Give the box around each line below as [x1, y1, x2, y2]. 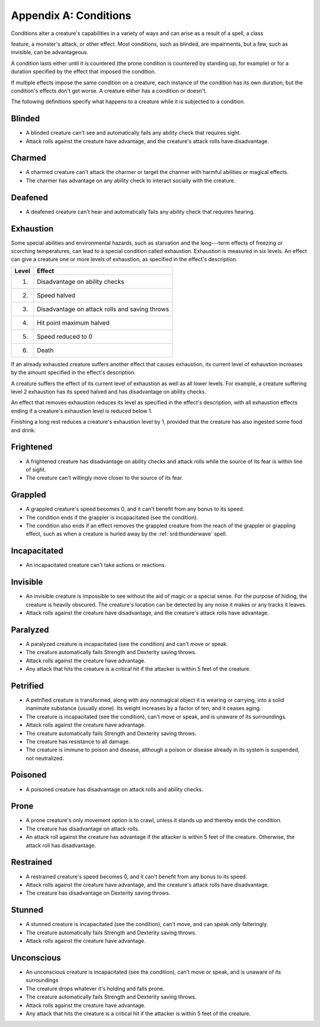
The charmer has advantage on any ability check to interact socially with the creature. [25, 177, 236, 184]
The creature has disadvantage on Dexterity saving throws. [25, 889, 171, 896]
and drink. [11, 426, 36, 433]
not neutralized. [25, 755, 65, 762]
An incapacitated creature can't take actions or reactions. [25, 562, 166, 569]
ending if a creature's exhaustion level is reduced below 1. [11, 407, 153, 414]
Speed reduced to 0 [36, 332, 93, 341]
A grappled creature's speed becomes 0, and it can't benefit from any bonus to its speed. [25, 505, 245, 513]
